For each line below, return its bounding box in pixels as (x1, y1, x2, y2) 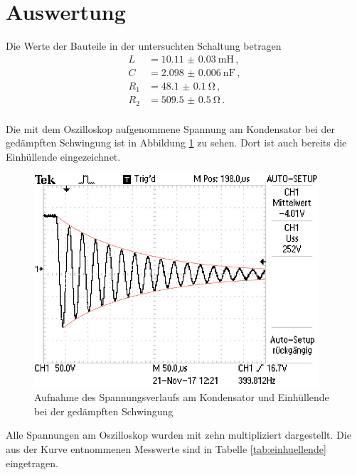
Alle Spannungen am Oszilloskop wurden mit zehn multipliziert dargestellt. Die (6, 427, 351, 442)
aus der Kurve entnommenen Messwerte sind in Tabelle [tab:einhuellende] (6, 441, 326, 456)
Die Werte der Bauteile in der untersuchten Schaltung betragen (6, 38, 282, 53)
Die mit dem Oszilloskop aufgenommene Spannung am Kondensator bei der (6, 121, 335, 136)
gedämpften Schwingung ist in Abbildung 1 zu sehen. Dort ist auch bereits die (6, 135, 347, 150)
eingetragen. (6, 455, 58, 470)
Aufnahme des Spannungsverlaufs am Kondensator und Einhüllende (34, 390, 329, 405)
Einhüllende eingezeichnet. (6, 149, 121, 164)
